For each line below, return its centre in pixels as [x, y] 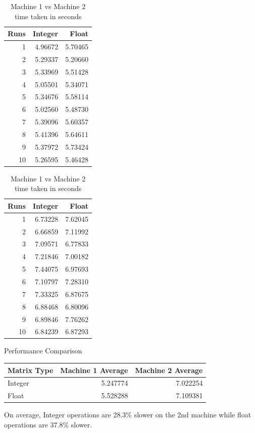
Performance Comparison [43, 351]
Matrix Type [31, 370]
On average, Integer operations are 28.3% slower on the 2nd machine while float [128, 415]
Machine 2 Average [169, 370]
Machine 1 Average [94, 370]
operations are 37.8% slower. [48, 424]
